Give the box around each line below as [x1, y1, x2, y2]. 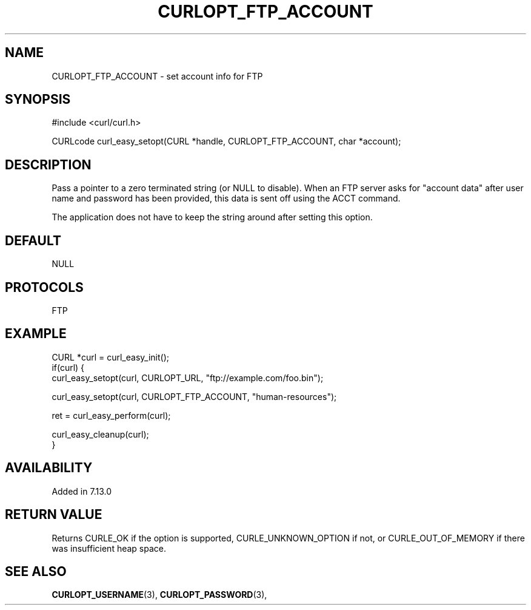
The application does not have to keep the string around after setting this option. [52, 212, 373, 223]
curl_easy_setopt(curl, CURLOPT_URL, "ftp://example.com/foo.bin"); [52, 372, 324, 383]
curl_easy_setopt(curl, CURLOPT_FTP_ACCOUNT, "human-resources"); [52, 391, 337, 402]
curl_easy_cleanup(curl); [52, 429, 149, 439]
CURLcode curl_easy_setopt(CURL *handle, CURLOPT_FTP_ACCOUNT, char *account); [52, 136, 401, 147]
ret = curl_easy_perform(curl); [52, 410, 171, 421]
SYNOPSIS [5, 92, 71, 107]
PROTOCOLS [5, 279, 84, 295]
